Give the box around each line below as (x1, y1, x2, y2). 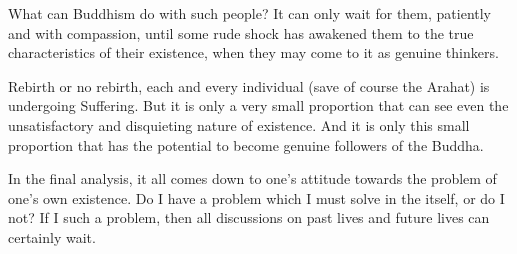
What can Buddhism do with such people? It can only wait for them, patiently (8, 3, 492, 23)
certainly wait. (8, 226, 96, 247)
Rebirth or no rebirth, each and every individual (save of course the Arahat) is (8, 75, 490, 96)
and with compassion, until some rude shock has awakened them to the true (8, 22, 474, 43)
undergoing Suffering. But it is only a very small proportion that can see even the (8, 95, 509, 116)
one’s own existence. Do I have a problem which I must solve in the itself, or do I (8, 187, 505, 208)
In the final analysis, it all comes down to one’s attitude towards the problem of (8, 168, 497, 189)
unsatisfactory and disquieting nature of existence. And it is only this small (8, 114, 470, 135)
